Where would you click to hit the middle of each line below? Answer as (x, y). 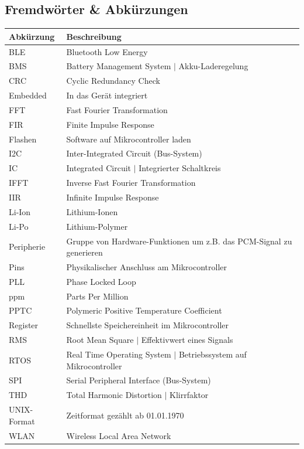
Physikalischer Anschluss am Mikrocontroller (147, 266)
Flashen (23, 139)
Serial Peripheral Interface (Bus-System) (139, 380)
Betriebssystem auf (213, 354)
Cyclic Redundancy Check (113, 81)
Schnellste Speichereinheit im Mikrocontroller (148, 325)
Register (24, 325)
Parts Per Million (97, 296)
